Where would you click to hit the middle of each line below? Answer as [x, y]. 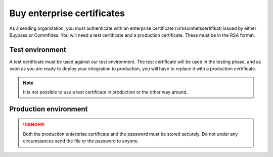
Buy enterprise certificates [67, 13]
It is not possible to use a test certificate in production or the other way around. [105, 92]
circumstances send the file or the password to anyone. [81, 141]
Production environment [49, 109]
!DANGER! [34, 125]
